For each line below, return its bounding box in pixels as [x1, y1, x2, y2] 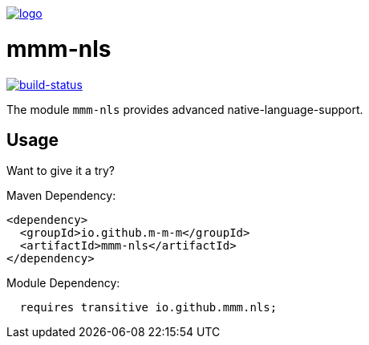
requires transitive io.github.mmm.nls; [19, 301, 278, 315]
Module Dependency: [6, 276, 120, 290]
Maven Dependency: [6, 189, 116, 203]
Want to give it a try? [6, 164, 115, 178]
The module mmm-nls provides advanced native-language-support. [6, 102, 363, 116]
